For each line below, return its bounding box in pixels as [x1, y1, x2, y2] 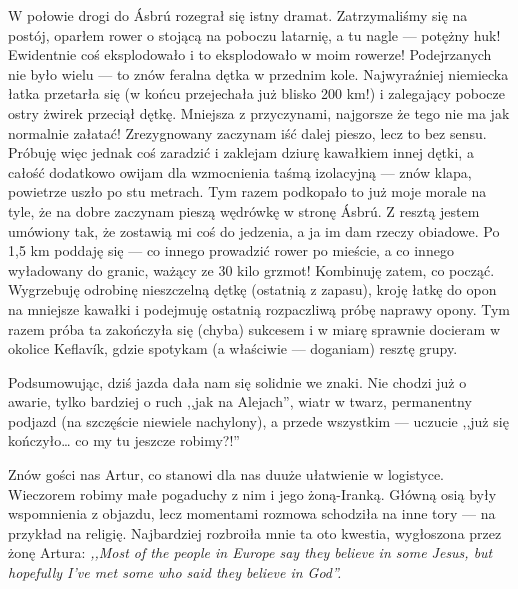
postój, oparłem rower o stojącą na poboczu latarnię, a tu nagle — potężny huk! [8, 24, 501, 45]
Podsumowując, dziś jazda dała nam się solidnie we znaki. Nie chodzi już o [8, 371, 467, 392]
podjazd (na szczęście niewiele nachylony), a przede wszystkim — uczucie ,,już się [8, 410, 509, 431]
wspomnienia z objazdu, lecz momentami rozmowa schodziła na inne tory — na [8, 503, 496, 524]
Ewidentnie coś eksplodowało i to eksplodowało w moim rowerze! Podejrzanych [8, 44, 492, 65]
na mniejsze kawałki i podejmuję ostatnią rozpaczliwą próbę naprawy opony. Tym [8, 298, 510, 319]
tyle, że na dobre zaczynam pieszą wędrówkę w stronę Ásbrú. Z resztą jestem [8, 200, 480, 221]
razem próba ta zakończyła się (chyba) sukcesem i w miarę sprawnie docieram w [8, 318, 500, 339]
